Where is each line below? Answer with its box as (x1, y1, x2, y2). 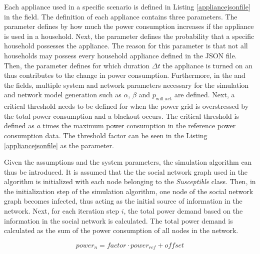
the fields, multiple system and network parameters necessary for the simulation (4, 79, 249, 90)
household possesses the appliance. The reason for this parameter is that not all (4, 40, 248, 51)
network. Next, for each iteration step (4, 206, 119, 216)
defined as (4, 120, 34, 131)
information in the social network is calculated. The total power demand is (4, 215, 233, 226)
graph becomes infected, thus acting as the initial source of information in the (4, 196, 242, 206)
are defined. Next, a (174, 89, 235, 100)
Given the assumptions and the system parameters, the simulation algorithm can (4, 157, 252, 167)
